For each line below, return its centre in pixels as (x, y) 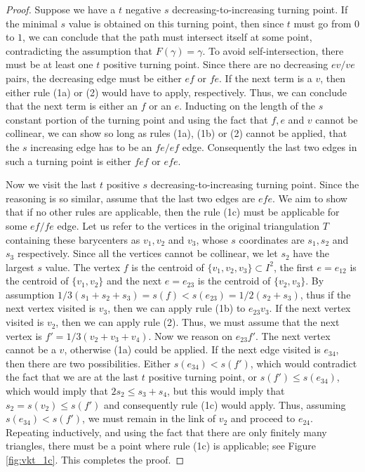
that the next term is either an (72, 106)
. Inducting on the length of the (247, 106)
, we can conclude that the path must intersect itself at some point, (167, 37)
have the (311, 253)
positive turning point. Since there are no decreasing (215, 64)
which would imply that (57, 391)
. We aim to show (310, 198)
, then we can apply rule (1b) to (177, 308)
